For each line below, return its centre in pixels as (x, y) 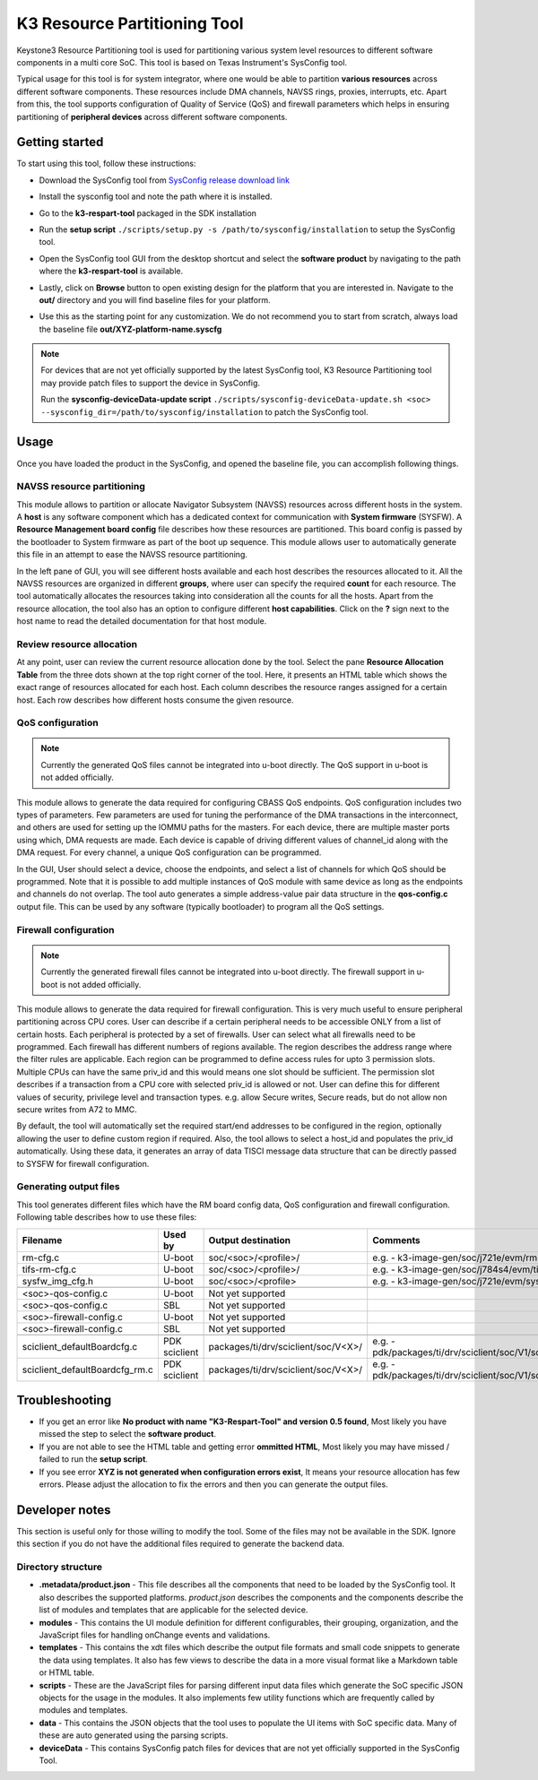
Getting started (60, 142)
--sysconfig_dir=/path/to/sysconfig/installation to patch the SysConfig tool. (204, 411)
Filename (42, 1240)
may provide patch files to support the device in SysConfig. (150, 383)
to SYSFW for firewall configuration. (83, 1163)
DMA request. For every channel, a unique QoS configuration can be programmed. (169, 852)
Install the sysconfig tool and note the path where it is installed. (156, 196)
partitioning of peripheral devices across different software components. (152, 117)
